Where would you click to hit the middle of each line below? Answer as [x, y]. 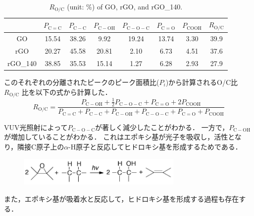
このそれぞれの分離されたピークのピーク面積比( [82, 82]
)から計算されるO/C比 [202, 82]
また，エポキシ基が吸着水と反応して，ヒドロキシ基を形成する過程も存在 [122, 199]
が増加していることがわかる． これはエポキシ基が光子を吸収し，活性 [116, 137]
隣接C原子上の [41, 146]
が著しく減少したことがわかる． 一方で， [162, 127]
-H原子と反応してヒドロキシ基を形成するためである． [155, 146]
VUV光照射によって [36, 127]
